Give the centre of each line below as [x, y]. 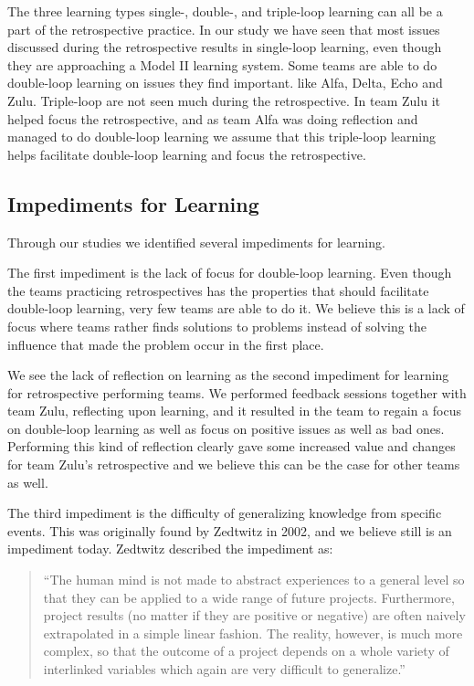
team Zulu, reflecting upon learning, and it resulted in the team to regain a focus [234, 411]
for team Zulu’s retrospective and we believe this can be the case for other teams [234, 464]
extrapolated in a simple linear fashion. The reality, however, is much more [253, 633]
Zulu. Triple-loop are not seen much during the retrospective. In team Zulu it [224, 100]
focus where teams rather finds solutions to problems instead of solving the [217, 326]
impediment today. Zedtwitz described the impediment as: [170, 549]
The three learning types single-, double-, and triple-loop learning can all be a [225, 11]
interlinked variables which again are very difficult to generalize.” [224, 669]
